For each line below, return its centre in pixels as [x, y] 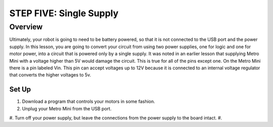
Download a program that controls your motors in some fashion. [88, 102]
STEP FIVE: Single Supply [64, 13]
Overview [26, 27]
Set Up [20, 89]
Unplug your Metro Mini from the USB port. [67, 108]
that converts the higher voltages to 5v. [50, 75]
